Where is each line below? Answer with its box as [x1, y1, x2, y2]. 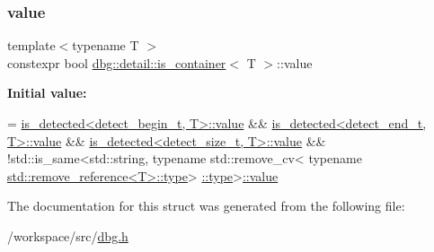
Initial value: [7, 83, 87, 102]
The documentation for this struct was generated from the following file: [7, 196, 405, 215]
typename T [72, 36, 139, 55]
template [7, 36, 56, 55]
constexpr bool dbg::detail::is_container [7, 53, 226, 72]
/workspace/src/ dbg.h [7, 226, 128, 245]
